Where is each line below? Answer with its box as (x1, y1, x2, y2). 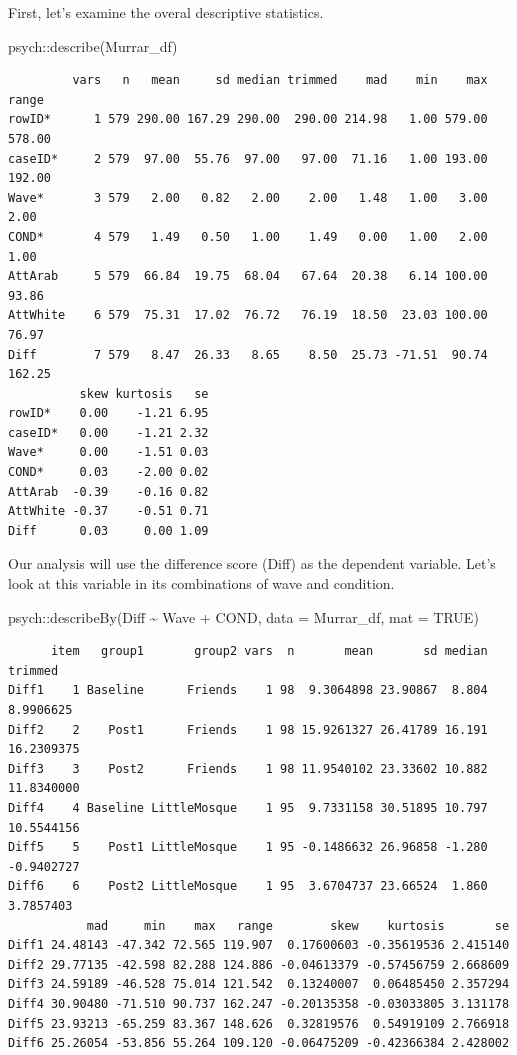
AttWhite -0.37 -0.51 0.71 (8, 504, 209, 519)
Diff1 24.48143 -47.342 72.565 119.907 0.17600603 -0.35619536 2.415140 (8, 938, 510, 953)
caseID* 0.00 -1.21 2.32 (8, 425, 209, 440)
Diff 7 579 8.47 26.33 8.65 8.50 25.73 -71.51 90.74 (8, 347, 488, 362)
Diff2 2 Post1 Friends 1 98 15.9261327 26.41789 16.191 (8, 722, 488, 737)
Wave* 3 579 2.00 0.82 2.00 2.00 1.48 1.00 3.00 (8, 190, 488, 205)
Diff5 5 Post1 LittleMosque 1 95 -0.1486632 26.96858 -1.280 (8, 840, 488, 855)
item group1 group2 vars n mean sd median (50, 644, 488, 659)
